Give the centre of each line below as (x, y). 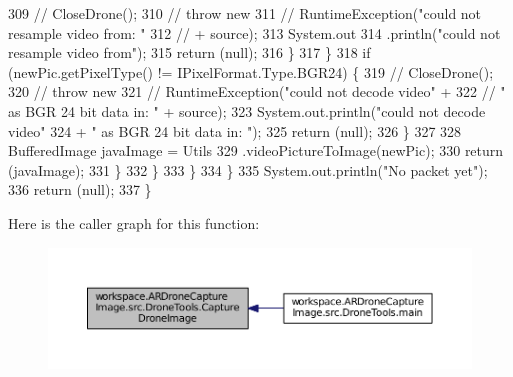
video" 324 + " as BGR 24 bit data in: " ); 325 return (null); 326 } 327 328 (235, 130)
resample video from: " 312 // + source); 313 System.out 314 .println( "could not (254, 32)
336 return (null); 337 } (80, 189)
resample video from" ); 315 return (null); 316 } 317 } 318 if (189, 52)
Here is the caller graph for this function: (134, 222)
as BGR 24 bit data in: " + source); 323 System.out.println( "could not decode (247, 110)
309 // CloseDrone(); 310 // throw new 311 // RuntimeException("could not (245, 13)
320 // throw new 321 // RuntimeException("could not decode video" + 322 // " (257, 91)
